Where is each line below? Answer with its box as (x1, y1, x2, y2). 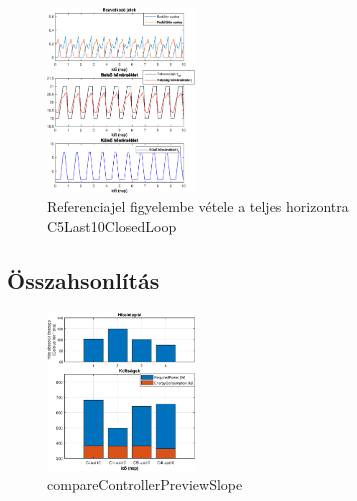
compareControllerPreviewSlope (47, 474, 243, 495)
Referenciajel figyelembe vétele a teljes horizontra (47, 196, 349, 217)
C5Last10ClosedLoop (47, 216, 177, 237)
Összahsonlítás (7, 265, 160, 296)
